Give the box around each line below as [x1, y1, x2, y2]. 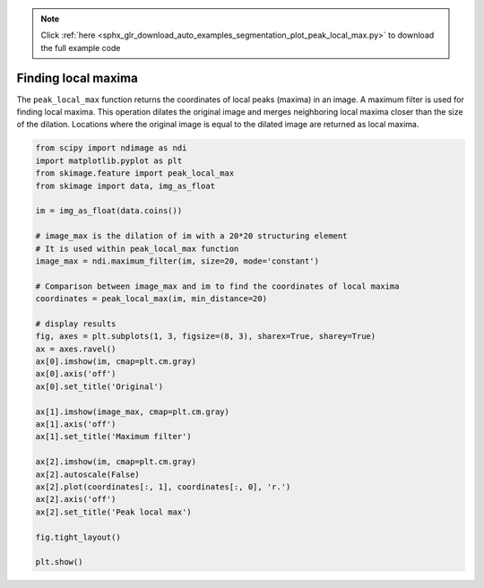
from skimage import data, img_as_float [35, 180, 215, 191]
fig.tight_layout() [35, 532, 121, 542]
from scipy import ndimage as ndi [35, 143, 187, 153]
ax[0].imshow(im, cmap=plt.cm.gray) [35, 357, 197, 367]
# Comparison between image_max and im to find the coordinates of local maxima [35, 281, 400, 291]
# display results [35, 318, 117, 329]
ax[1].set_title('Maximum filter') [35, 431, 192, 442]
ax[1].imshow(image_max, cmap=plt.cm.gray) [35, 406, 230, 417]
